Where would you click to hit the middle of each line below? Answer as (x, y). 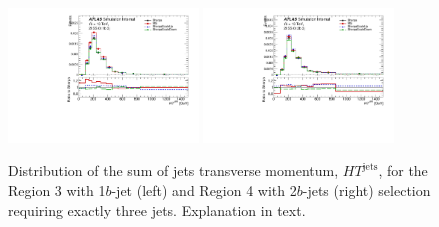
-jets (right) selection (366, 190)
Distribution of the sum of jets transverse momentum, (173, 170)
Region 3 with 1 (57, 190)
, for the (403, 170)
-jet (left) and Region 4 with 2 (204, 190)
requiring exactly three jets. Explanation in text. (157, 209)
